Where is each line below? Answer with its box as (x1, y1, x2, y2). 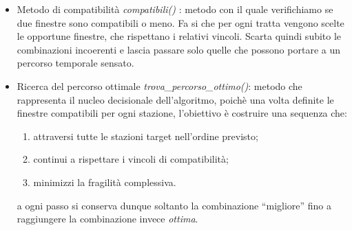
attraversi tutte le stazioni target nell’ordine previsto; (33, 128, 258, 143)
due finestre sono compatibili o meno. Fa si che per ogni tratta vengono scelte (17, 15, 344, 30)
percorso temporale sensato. (17, 56, 134, 70)
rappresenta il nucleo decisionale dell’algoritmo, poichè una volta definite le (17, 92, 334, 106)
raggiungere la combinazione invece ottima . (17, 211, 198, 226)
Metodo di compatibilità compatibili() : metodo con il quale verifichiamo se (17, 2, 333, 16)
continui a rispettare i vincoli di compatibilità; (33, 152, 229, 166)
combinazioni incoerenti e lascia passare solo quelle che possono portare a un (17, 42, 340, 56)
